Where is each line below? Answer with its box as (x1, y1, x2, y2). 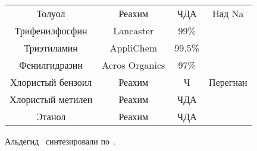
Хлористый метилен (10, 92, 93, 106)
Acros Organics (102, 58, 165, 72)
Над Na (212, 7, 244, 20)
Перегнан (209, 75, 247, 89)
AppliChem (109, 41, 158, 54)
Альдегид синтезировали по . (5, 135, 116, 147)
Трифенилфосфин (14, 24, 87, 37)
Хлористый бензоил (10, 75, 92, 89)
